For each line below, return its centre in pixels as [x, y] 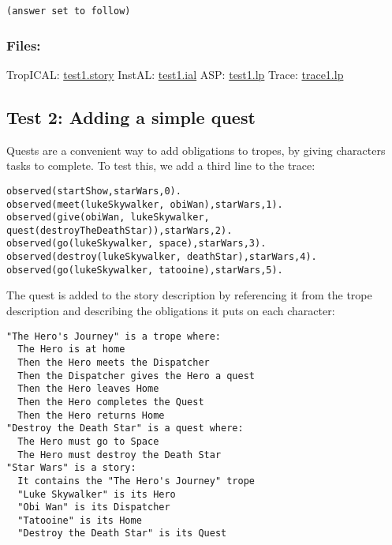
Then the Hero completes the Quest [111, 402]
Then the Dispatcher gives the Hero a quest [136, 376]
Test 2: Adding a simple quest [131, 117]
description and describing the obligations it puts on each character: [171, 311]
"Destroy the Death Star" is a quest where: [125, 428]
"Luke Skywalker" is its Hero [97, 494]
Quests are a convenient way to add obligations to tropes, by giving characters [196, 150]
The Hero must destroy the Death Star [119, 455]
